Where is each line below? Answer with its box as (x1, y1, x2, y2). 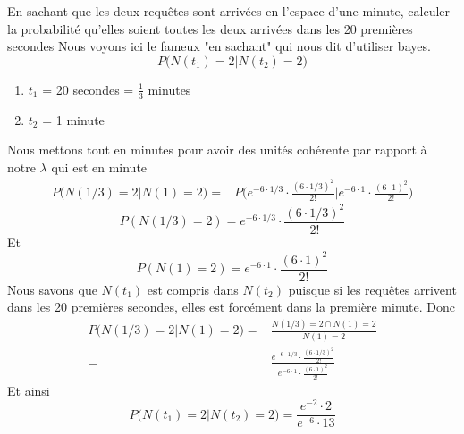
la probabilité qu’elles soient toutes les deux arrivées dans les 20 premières (7, 19, 413, 38)
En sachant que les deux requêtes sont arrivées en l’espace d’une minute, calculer (7, 2, 451, 20)
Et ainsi (7, 380, 50, 399)
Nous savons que (7, 280, 97, 298)
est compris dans (147, 280, 239, 298)
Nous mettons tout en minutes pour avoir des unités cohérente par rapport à (7, 140, 427, 159)
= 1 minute (42, 110, 105, 129)
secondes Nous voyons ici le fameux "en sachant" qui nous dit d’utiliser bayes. (7, 37, 431, 55)
